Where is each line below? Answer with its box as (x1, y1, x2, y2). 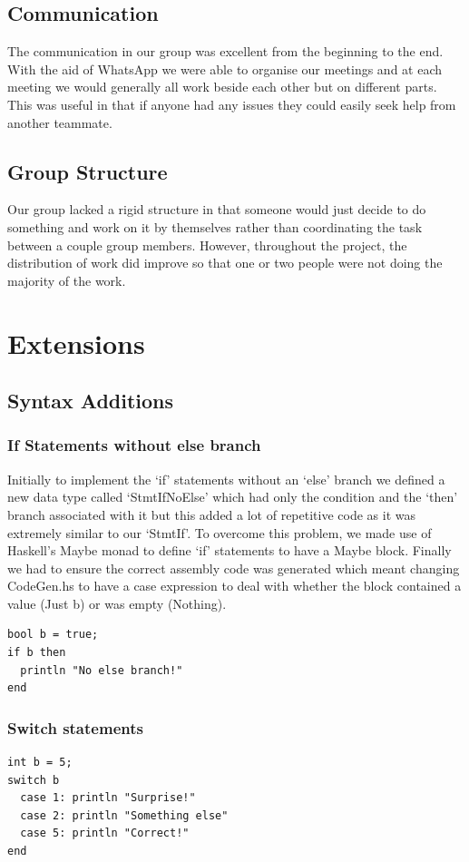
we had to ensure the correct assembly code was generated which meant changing (7, 558, 460, 577)
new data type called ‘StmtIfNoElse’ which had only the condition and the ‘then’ (7, 487, 458, 506)
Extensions (7, 324, 145, 361)
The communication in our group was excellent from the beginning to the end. (7, 42, 444, 61)
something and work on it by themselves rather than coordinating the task (7, 217, 423, 236)
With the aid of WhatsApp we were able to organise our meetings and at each (7, 59, 443, 78)
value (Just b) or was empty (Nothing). (7, 593, 227, 612)
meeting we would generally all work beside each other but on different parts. (7, 77, 437, 96)
